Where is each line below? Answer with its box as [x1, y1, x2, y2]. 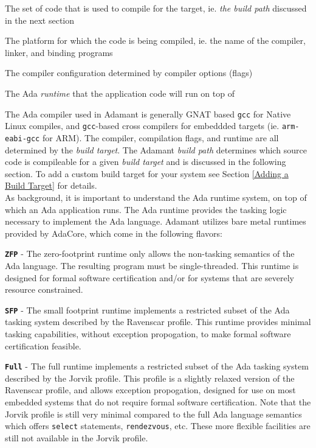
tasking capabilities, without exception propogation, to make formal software [5, 327, 291, 340]
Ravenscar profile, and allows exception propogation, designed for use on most [5, 383, 296, 396]
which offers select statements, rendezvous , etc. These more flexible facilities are [5, 419, 311, 432]
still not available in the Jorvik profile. [5, 431, 148, 444]
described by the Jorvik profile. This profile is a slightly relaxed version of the [5, 371, 295, 384]
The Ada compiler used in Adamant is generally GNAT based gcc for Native [5, 107, 291, 120]
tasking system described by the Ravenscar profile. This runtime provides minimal [5, 315, 311, 328]
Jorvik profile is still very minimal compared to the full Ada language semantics [5, 407, 302, 420]
